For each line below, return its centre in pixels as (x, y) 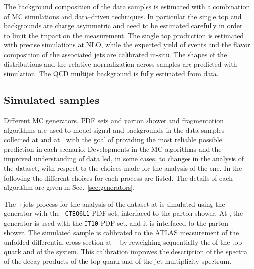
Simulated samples (52, 100)
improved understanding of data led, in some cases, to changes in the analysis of (124, 158)
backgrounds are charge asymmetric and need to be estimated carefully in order (123, 26)
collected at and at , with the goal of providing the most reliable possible (113, 139)
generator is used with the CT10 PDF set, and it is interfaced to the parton (116, 222)
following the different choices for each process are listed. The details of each (118, 177)
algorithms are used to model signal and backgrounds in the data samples (114, 130)
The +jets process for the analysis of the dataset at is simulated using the (115, 203)
